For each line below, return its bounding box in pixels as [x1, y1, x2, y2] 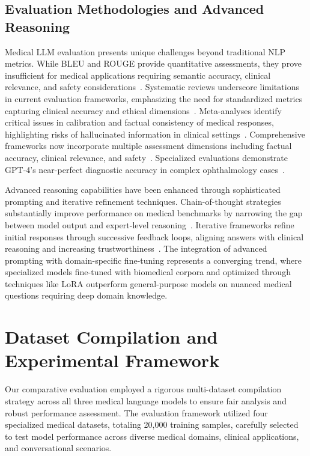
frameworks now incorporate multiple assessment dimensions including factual [5, 139, 292, 152]
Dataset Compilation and [5, 324, 218, 349]
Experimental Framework [5, 348, 220, 372]
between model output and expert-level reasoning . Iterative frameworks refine [5, 218, 294, 231]
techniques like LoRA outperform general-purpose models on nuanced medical [5, 277, 292, 290]
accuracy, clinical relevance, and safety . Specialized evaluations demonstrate [5, 151, 288, 163]
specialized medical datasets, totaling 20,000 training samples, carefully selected [5, 418, 299, 431]
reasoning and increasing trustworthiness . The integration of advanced [5, 242, 267, 255]
